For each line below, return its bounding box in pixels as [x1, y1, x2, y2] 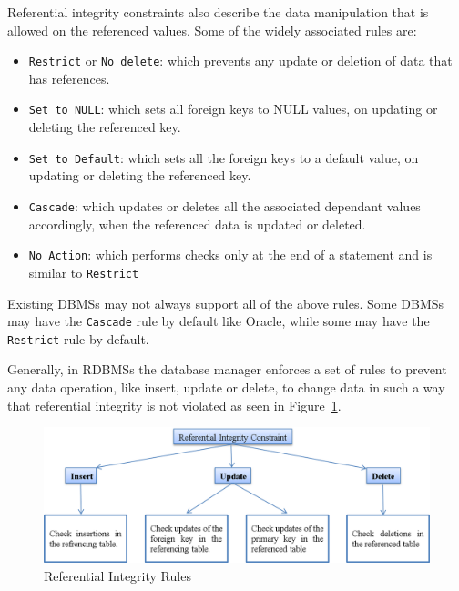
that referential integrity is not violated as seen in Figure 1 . [7, 395, 342, 414]
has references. [28, 68, 110, 87]
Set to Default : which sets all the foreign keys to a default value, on [28, 148, 419, 167]
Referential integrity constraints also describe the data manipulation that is [7, 3, 429, 21]
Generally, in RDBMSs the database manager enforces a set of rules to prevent [7, 360, 447, 379]
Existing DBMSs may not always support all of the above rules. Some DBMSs [7, 293, 444, 312]
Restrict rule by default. [7, 329, 149, 348]
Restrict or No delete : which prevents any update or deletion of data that [28, 51, 453, 70]
